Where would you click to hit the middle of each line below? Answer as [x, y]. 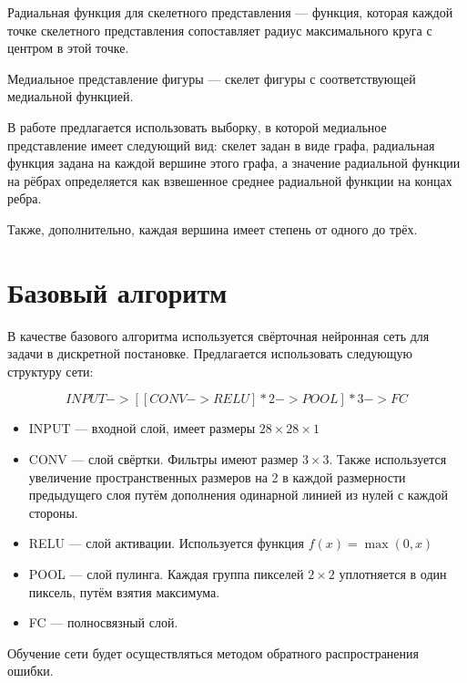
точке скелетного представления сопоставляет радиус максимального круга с [220, 30]
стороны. [53, 512]
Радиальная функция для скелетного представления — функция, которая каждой [230, 12]
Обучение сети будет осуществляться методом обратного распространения [213, 652]
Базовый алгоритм [117, 291]
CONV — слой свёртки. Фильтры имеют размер [163, 459]
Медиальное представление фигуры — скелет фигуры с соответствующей [212, 78]
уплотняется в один [393, 574]
